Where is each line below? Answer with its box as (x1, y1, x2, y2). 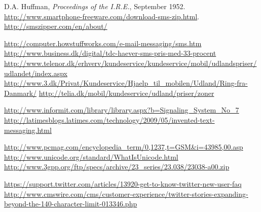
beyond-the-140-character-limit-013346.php (4, 198, 137, 209)
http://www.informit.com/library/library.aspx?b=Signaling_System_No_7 (4, 104, 239, 115)
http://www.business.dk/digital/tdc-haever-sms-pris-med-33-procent (4, 48, 216, 58)
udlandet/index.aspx (4, 67, 67, 78)
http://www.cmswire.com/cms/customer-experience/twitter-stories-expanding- (4, 188, 248, 199)
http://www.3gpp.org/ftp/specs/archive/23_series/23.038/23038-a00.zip (4, 161, 230, 172)
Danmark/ (4, 87, 37, 98)
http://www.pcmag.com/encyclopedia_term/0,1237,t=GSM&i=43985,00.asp (4, 142, 243, 152)
